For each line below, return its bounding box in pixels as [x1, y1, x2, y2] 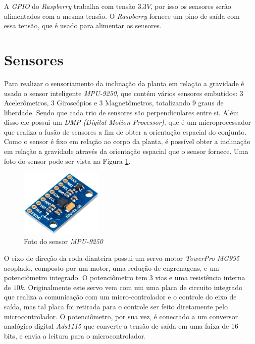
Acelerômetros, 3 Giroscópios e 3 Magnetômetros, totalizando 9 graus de [4, 98, 224, 108]
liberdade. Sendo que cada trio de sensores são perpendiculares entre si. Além [4, 107, 239, 117]
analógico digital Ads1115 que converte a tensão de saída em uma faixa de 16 [4, 321, 238, 331]
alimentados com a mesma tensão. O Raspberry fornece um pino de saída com [4, 10, 240, 21]
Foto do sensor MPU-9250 [24, 236, 103, 246]
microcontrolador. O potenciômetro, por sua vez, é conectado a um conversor [4, 311, 238, 321]
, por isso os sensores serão [151, 1, 231, 11]
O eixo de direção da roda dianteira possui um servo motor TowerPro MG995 [4, 253, 240, 263]
